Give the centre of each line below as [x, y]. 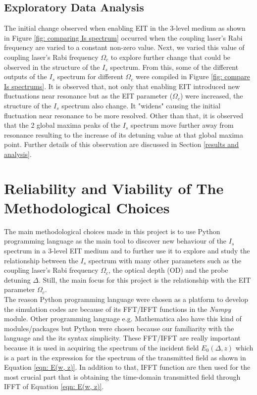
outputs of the [26, 76]
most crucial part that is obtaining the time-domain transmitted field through [122, 376]
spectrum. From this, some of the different [174, 67]
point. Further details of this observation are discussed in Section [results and [121, 144]
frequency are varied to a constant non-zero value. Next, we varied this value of [124, 47]
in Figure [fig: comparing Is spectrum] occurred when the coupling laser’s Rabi [123, 37]
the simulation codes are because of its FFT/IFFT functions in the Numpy [118, 309]
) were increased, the [211, 96]
